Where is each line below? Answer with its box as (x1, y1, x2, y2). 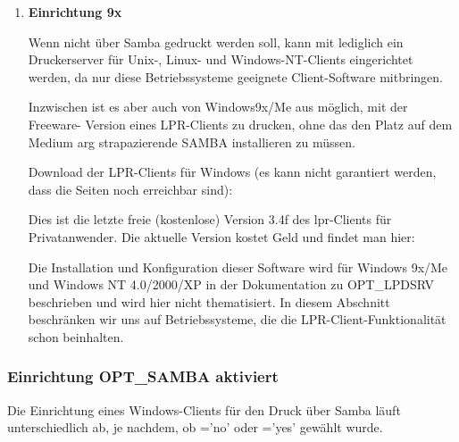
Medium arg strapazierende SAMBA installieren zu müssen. (28, 132, 356, 151)
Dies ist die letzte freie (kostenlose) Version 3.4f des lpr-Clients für (28, 210, 392, 229)
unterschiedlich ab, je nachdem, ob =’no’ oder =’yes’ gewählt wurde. (7, 418, 383, 437)
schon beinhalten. (28, 327, 124, 346)
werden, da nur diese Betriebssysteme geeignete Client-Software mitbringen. (28, 67, 444, 86)
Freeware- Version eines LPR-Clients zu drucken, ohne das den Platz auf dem (28, 114, 453, 133)
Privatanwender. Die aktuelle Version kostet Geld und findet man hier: (28, 227, 415, 246)
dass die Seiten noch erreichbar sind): (28, 179, 233, 198)
